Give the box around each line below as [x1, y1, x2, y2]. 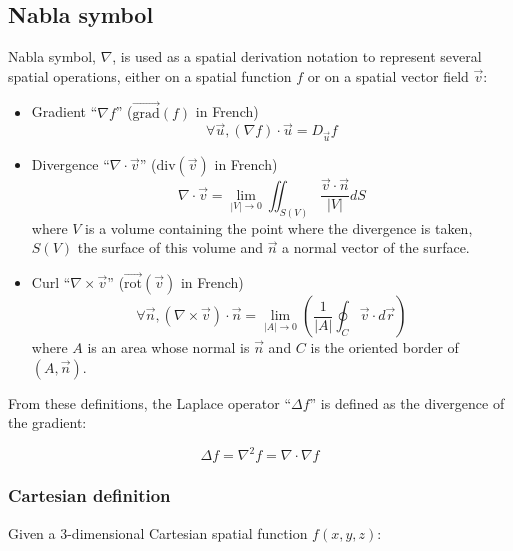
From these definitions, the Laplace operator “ [8, 392, 291, 413]
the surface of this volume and [77, 237, 263, 258]
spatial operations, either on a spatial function [8, 65, 292, 86]
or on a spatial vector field [307, 65, 469, 86]
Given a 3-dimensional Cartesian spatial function [8, 522, 308, 543]
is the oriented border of [310, 337, 459, 358]
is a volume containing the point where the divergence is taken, [85, 217, 473, 238]
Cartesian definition [8, 483, 171, 508]
